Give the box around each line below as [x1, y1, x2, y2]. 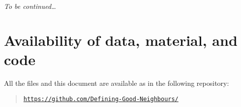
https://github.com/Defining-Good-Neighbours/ [23, 95, 179, 103]
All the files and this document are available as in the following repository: [4, 77, 229, 88]
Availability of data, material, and [4, 30, 238, 50]
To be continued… [4, 1, 56, 11]
